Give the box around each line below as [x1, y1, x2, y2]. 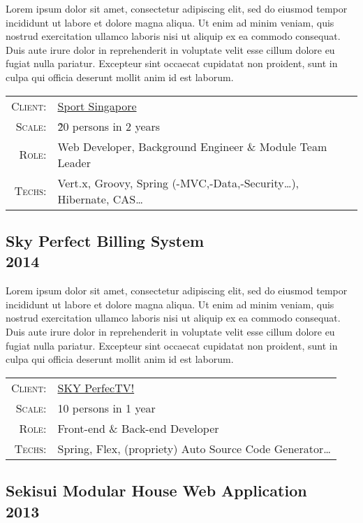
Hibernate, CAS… [57, 190, 143, 207]
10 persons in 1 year [57, 399, 156, 416]
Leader [57, 154, 91, 171]
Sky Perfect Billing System [6, 229, 205, 251]
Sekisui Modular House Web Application [6, 480, 307, 501]
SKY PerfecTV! [57, 379, 135, 396]
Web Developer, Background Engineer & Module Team [57, 138, 327, 155]
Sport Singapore [57, 97, 137, 114]
